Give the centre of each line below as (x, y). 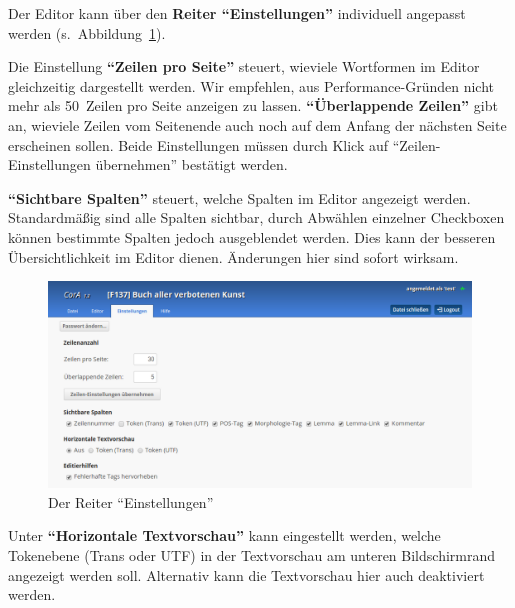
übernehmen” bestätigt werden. (191, 164)
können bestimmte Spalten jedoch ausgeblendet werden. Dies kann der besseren (252, 236)
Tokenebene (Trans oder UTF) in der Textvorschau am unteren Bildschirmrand (252, 554)
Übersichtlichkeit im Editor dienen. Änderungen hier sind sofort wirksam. (233, 256)
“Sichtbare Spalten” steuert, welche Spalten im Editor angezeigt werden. (239, 197)
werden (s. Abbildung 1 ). (87, 32)
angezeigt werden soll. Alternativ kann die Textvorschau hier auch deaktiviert (246, 574)
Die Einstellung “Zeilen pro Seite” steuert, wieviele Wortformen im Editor (244, 66)
